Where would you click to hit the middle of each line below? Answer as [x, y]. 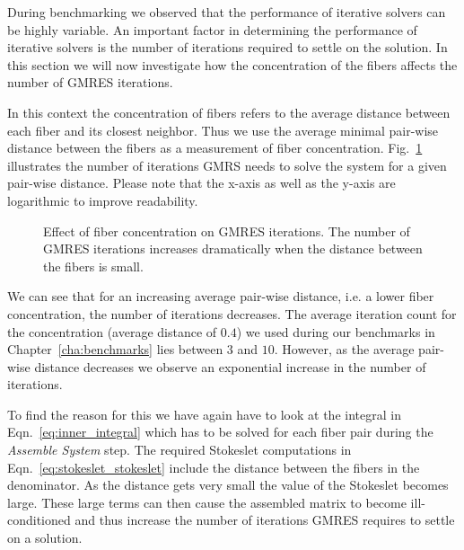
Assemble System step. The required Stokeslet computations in [179, 450]
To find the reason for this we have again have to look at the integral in [204, 414]
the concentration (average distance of [112, 331]
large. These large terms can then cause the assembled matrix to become [207, 502]
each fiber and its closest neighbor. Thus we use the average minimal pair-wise [223, 130]
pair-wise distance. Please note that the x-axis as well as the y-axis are [201, 183]
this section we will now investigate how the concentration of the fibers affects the [232, 64]
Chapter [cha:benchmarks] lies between [115, 349]
